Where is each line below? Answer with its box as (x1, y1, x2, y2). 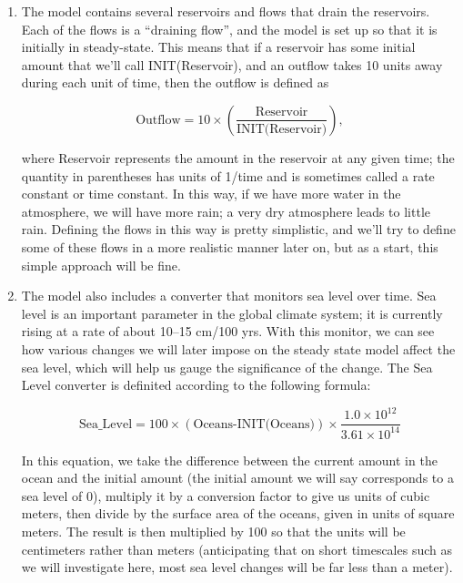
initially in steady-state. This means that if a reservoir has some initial (21, 37, 416, 56)
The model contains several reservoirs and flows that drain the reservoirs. (21, 2, 430, 20)
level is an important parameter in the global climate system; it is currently (21, 303, 443, 322)
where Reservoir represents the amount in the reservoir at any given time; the (21, 148, 455, 167)
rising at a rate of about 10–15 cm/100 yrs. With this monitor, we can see (21, 322, 435, 341)
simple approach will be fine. (21, 255, 181, 274)
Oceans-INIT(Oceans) (193, 417, 316, 431)
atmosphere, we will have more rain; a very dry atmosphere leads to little (21, 201, 430, 220)
